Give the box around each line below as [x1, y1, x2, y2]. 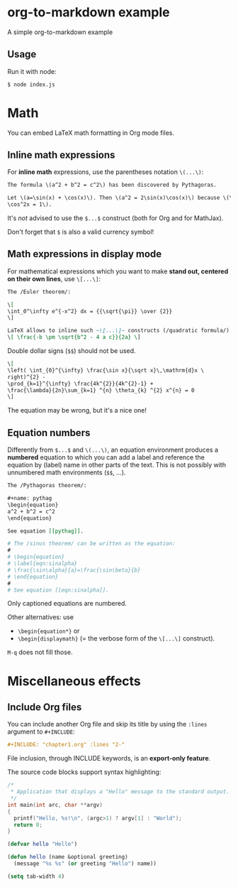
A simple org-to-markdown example [7, 28, 113, 36]
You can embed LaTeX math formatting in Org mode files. [7, 129, 175, 137]
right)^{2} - [7, 374, 46, 381]
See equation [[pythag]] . [7, 527, 84, 535]
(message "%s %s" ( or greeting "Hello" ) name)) [13, 860, 157, 867]
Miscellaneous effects [7, 673, 142, 689]
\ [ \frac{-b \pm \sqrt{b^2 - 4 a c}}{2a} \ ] [7, 334, 141, 341]
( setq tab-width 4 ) [7, 873, 65, 880]
